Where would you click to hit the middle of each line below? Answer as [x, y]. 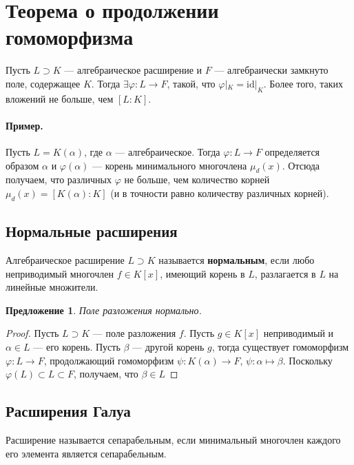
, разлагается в [285, 273]
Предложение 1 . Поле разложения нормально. [104, 310]
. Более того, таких [303, 83]
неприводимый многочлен [60, 273]
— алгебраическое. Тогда [168, 152]
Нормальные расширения [92, 231]
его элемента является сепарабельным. [86, 453]
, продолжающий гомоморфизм [109, 360]
